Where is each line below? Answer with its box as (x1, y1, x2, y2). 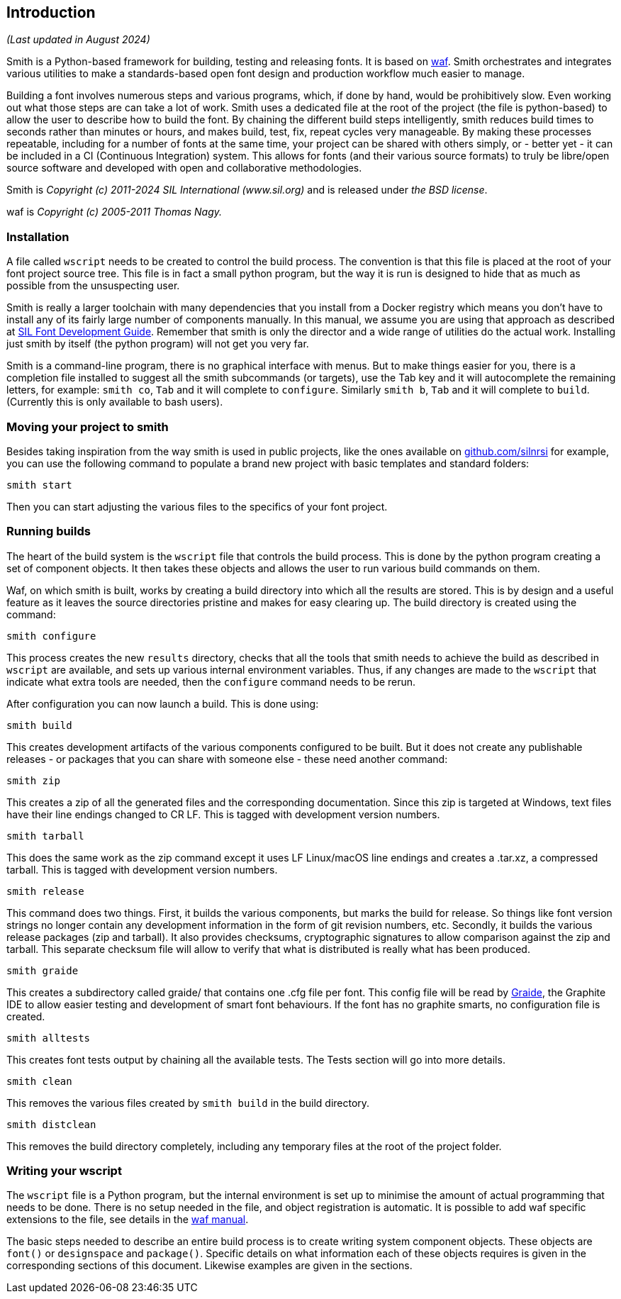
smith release (6, 885, 84, 897)
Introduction (6, 4, 96, 21)
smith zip (6, 774, 60, 786)
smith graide (6, 964, 79, 976)
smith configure (6, 630, 96, 642)
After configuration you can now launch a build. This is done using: (6, 697, 319, 710)
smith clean (6, 1075, 72, 1087)
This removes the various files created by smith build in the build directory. (6, 1096, 370, 1109)
